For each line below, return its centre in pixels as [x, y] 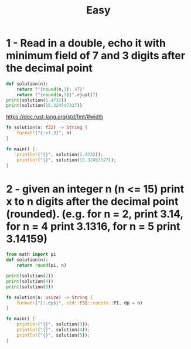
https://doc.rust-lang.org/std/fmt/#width [55, 117]
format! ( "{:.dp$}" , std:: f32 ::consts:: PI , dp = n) [80, 303]
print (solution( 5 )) [30, 287]
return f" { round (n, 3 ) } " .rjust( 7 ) [57, 94]
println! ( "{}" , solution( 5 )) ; [54, 335]
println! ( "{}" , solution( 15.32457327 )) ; [66, 160]
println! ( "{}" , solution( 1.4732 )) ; [60, 154]
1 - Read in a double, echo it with [86, 43]
